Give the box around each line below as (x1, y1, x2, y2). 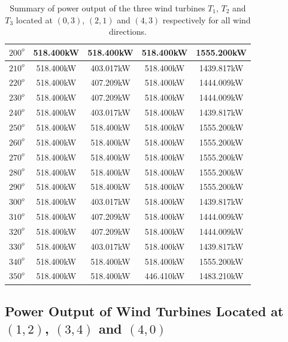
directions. (108, 25, 147, 38)
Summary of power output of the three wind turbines (10, 2, 205, 14)
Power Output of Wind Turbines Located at (5, 301, 284, 320)
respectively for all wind (162, 13, 251, 26)
